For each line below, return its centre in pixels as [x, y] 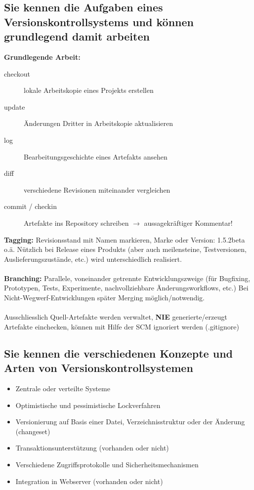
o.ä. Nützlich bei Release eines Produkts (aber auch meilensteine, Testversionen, [125, 249]
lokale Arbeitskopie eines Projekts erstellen [89, 90]
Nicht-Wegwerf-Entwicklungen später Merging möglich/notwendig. [105, 298]
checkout [17, 73]
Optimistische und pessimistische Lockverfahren [88, 405]
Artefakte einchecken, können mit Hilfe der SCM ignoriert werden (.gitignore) [122, 326]
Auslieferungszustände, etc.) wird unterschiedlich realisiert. [93, 259]
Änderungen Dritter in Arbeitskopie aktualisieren [98, 123]
